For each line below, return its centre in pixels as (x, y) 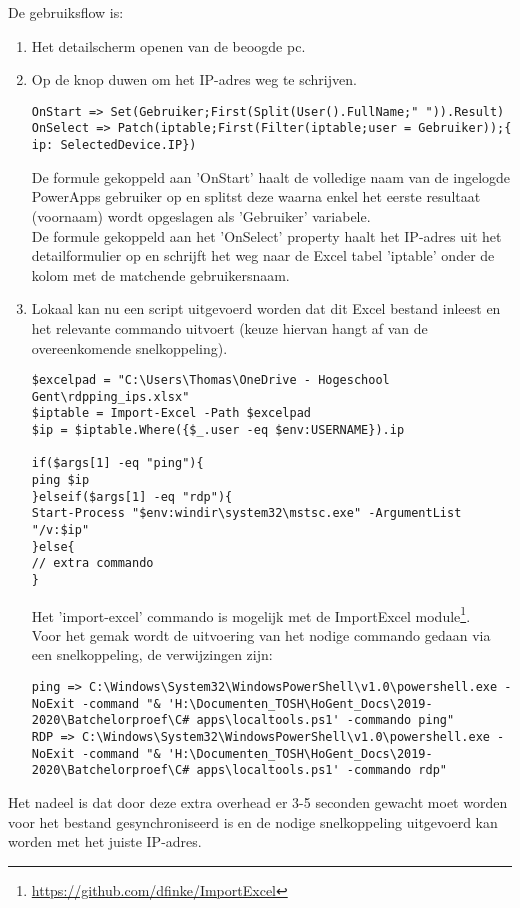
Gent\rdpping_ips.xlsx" (110, 396)
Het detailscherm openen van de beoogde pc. (168, 45)
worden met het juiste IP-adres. (105, 841)
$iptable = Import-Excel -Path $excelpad (171, 413)
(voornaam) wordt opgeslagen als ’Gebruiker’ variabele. (201, 215)
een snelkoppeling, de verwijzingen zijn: (152, 654)
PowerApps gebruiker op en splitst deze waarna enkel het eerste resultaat (256, 196)
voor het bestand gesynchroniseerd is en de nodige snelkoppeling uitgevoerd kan (253, 821)
